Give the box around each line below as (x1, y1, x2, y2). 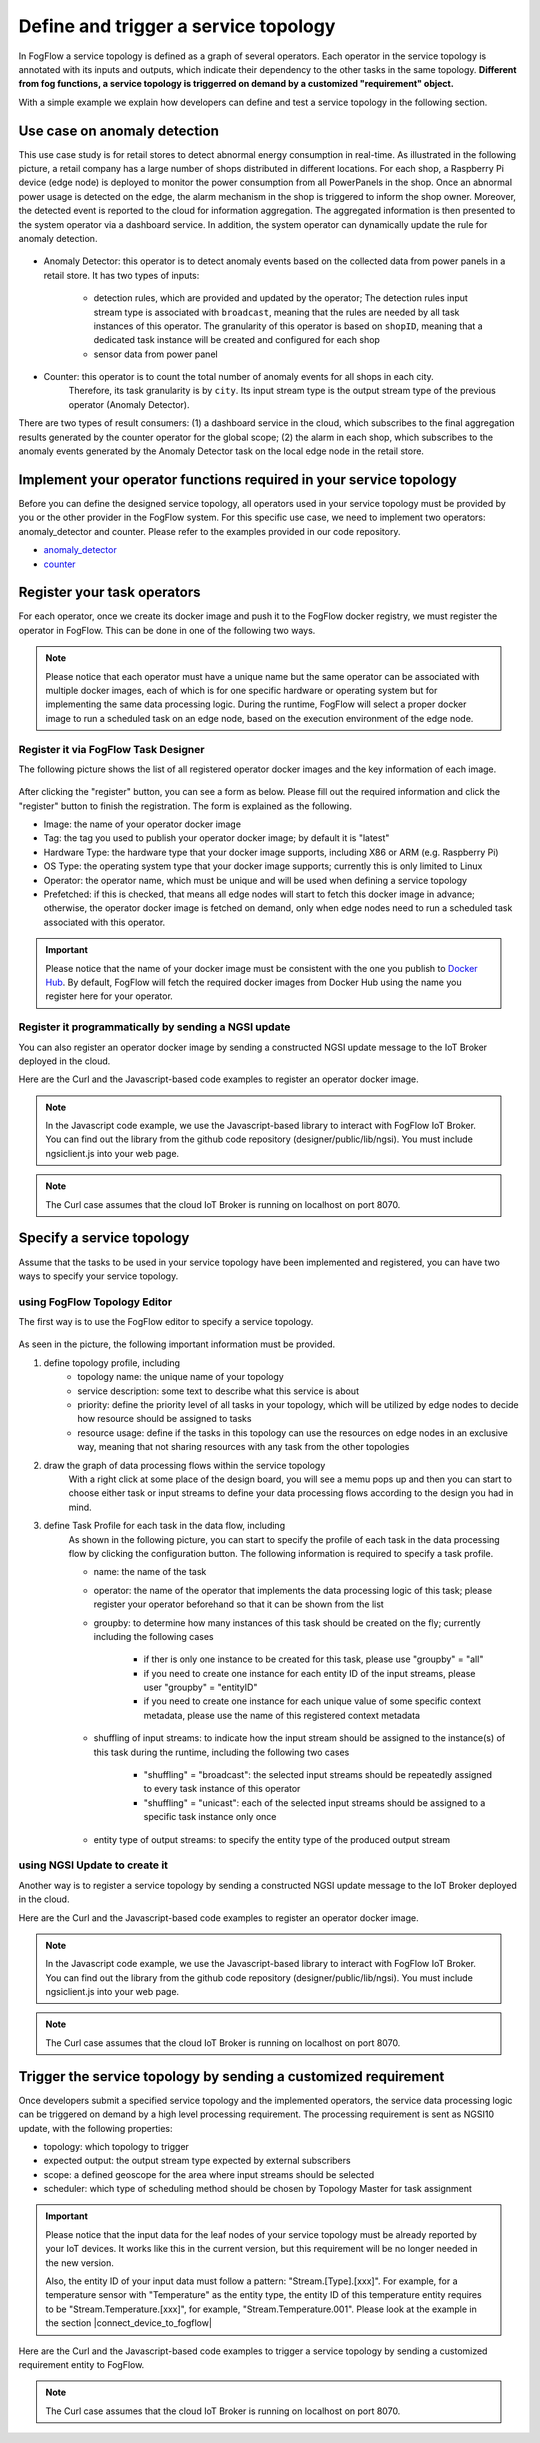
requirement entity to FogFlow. (18, 2359, 145, 2370)
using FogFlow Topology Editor (18, 1295, 173, 1309)
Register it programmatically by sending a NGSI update (18, 1020, 291, 1034)
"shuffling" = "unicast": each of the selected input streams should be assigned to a (143, 1796, 486, 1809)
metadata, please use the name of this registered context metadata (143, 1709, 420, 1721)
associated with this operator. (43, 916, 166, 928)
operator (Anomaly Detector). (68, 398, 190, 410)
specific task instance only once (143, 1811, 277, 1823)
